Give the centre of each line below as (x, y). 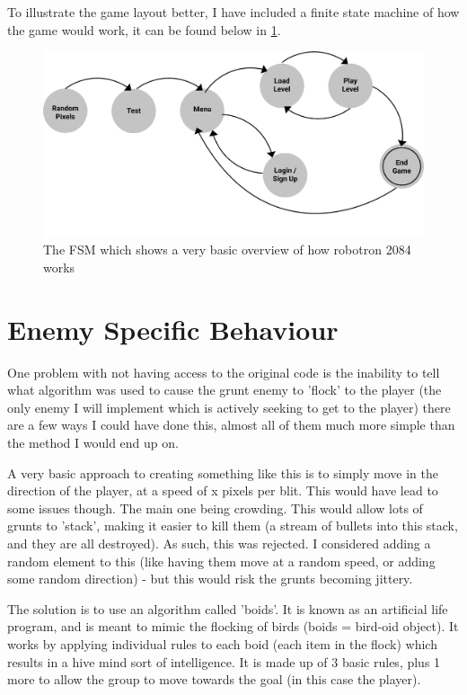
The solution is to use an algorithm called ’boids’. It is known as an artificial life (228, 608)
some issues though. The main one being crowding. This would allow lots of (215, 508)
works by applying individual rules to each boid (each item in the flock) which (222, 644)
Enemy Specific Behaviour (173, 329)
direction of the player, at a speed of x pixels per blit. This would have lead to (223, 490)
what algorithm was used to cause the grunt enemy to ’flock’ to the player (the (225, 390)
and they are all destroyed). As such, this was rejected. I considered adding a (219, 544)
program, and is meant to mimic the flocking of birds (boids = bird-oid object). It (233, 626)
